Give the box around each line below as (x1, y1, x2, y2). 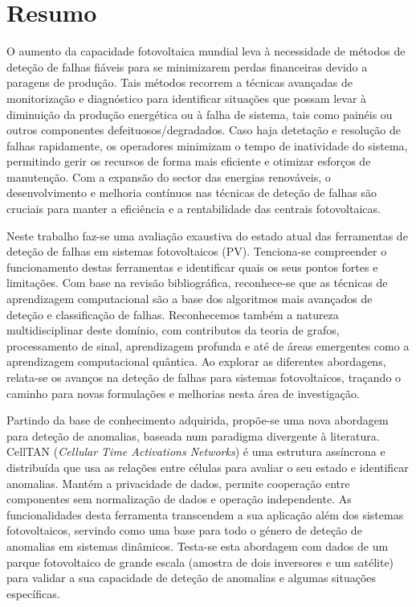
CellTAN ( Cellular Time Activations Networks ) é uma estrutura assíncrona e (6, 443, 385, 460)
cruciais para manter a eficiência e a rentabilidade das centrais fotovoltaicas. (6, 200, 381, 217)
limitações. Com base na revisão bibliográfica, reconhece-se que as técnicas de (6, 274, 388, 291)
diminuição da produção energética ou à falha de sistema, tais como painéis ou (6, 105, 393, 122)
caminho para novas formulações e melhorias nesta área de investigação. (6, 384, 360, 401)
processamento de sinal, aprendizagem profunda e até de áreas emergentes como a (6, 337, 410, 354)
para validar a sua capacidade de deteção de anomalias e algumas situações (6, 569, 377, 586)
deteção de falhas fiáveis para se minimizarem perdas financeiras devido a (6, 58, 368, 75)
